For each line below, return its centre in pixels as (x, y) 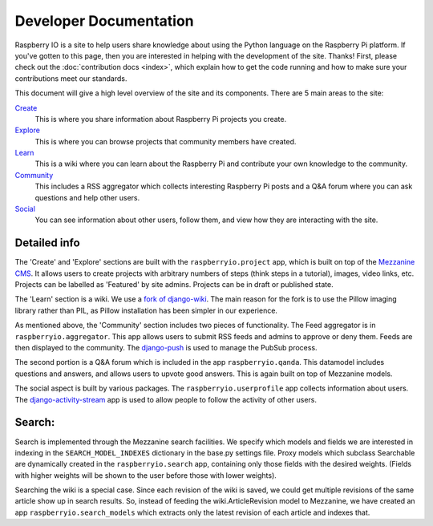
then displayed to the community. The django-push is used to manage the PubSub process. (166, 348)
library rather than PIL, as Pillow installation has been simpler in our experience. (146, 310)
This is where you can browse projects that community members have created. (166, 141)
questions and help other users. (87, 197)
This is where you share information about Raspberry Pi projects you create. (161, 119)
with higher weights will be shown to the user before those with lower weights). (146, 475)
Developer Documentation (104, 21)
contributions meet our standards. (71, 78)
